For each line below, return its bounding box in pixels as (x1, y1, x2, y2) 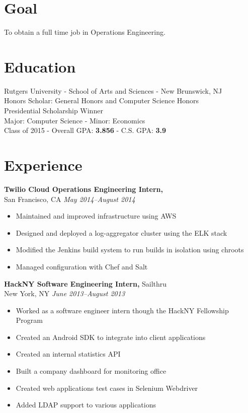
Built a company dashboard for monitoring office (16, 366, 167, 376)
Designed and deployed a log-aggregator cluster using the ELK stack (16, 227, 227, 238)
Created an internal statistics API (16, 349, 121, 359)
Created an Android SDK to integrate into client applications (16, 331, 206, 342)
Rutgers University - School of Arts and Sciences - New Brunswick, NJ (4, 85, 222, 96)
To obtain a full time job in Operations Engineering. (4, 27, 166, 37)
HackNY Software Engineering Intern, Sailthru (4, 278, 167, 289)
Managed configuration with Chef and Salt (16, 261, 148, 271)
